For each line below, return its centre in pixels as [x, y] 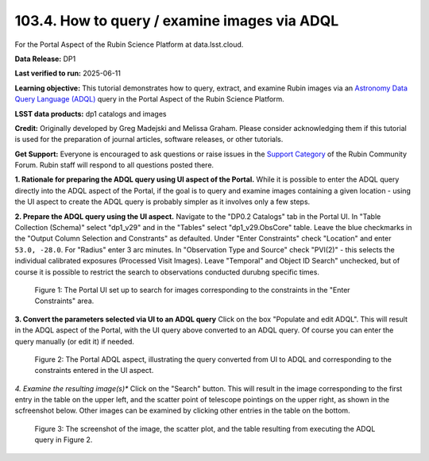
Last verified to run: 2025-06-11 [68, 73]
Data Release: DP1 [45, 59]
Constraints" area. [64, 301]
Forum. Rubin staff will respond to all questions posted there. [114, 165]
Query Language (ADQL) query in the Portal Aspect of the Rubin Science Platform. [150, 99]
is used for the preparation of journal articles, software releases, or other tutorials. [149, 140]
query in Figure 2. [64, 440]
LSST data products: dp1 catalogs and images [91, 113]
